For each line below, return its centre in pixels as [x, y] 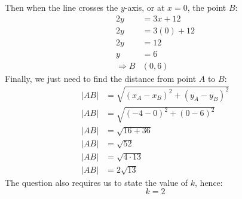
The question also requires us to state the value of [97, 182]
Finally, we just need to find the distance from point [101, 78]
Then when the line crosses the [62, 7]
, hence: [209, 182]
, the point [207, 7]
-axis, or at [145, 7]
